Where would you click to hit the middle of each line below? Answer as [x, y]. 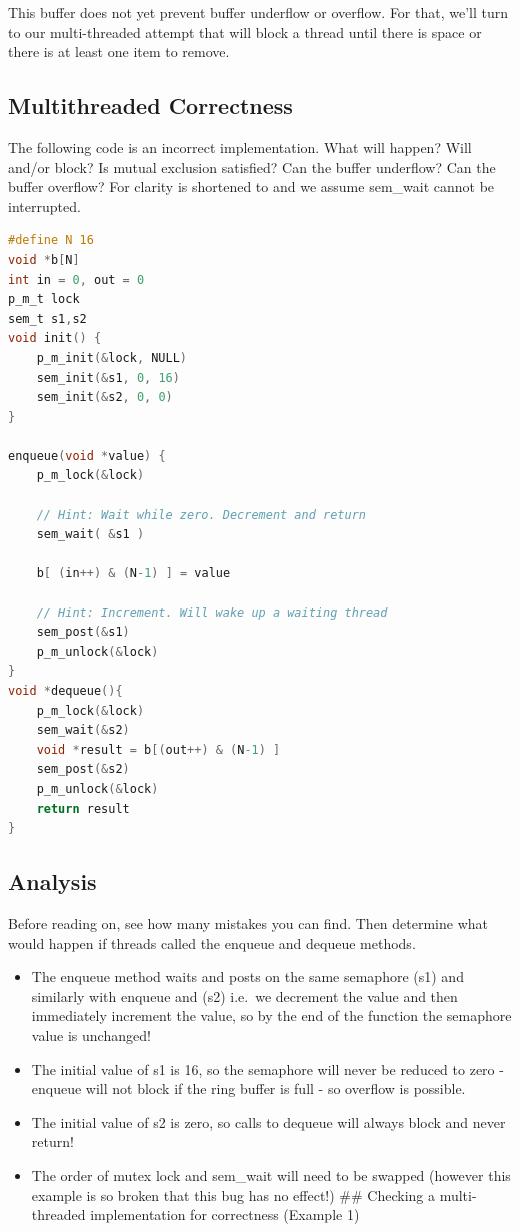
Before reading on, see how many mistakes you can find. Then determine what [248, 922]
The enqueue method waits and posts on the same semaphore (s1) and [247, 976]
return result [83, 808]
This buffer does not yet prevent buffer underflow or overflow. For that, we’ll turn [258, 12]
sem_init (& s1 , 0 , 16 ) [108, 377]
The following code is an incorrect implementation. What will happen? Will [240, 146]
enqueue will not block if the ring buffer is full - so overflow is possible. [248, 1088]
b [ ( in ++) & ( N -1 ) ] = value [133, 573]
